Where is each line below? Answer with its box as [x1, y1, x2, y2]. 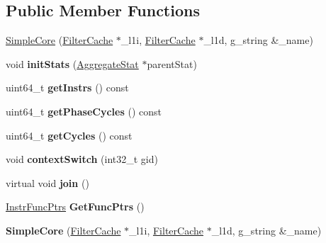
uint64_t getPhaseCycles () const [6, 103, 162, 118]
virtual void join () [6, 175, 89, 190]
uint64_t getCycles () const [6, 128, 133, 142]
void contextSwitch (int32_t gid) [6, 152, 158, 166]
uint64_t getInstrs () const [6, 80, 129, 95]
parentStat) [147, 56, 197, 71]
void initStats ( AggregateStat [6, 56, 139, 71]
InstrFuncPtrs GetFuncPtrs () [6, 199, 145, 214]
